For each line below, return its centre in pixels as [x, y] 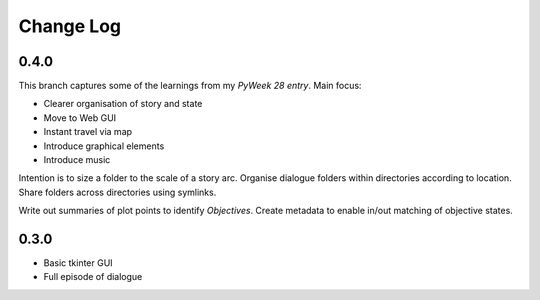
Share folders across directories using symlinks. [117, 192]
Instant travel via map [88, 132]
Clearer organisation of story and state [123, 104]
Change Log [70, 26]
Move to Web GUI [80, 117]
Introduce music [77, 160]
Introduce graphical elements [104, 146]
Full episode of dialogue [93, 277]
